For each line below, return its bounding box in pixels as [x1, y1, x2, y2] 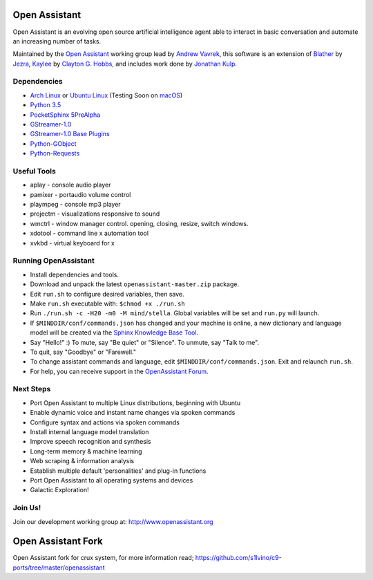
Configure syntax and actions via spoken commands [30, 418, 180, 427]
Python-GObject [30, 139, 77, 148]
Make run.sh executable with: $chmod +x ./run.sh [30, 299, 186, 308]
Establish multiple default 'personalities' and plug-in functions [30, 467, 207, 475]
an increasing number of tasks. [12, 37, 102, 45]
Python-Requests [30, 149, 80, 158]
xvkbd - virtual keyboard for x [30, 238, 115, 247]
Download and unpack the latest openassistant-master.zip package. [30, 280, 240, 288]
